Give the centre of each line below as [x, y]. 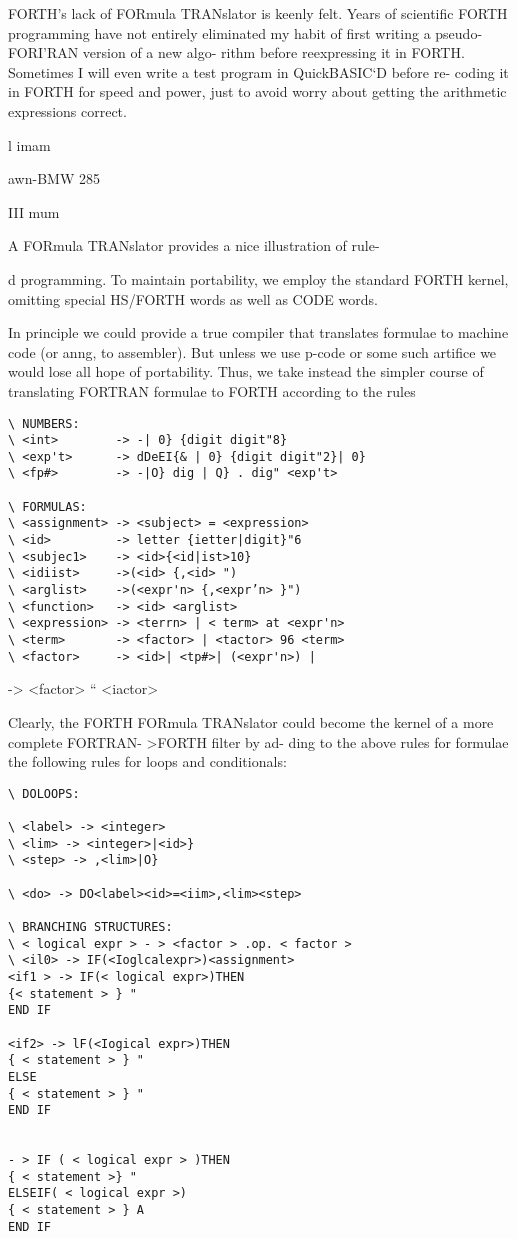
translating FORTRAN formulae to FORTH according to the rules [212, 390]
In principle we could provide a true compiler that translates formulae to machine [258, 332]
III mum [34, 211]
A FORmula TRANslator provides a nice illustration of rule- [194, 245]
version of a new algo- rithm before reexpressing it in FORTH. [273, 52]
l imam [29, 144]
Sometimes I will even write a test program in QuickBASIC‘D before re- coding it [258, 71]
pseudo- [459, 32]
